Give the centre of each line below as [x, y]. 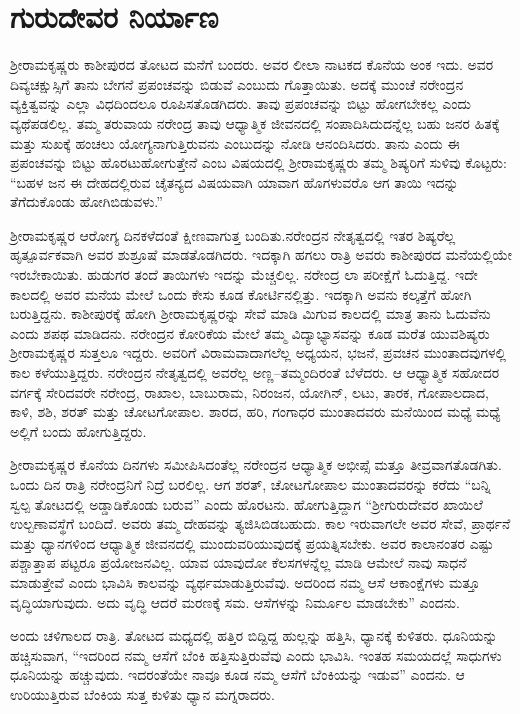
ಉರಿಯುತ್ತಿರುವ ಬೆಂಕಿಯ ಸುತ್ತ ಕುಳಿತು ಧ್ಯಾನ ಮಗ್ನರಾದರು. [142, 693]
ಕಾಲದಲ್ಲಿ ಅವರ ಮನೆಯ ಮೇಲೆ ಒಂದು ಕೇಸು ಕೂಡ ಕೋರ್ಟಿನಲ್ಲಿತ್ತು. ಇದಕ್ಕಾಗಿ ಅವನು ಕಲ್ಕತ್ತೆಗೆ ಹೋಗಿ [241, 293]
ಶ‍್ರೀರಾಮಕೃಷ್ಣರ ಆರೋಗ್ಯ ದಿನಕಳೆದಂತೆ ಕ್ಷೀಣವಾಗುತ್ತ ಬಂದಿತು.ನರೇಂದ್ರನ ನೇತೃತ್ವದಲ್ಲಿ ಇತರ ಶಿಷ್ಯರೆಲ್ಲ [233, 234]
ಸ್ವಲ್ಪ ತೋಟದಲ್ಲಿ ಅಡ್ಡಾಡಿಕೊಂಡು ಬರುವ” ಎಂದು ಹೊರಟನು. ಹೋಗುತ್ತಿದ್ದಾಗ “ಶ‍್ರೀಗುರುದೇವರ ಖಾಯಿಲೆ [246, 503]
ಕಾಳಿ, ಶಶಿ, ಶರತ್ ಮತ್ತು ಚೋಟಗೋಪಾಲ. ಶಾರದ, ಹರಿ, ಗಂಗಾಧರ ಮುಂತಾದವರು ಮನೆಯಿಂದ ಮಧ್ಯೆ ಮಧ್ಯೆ [255, 411]
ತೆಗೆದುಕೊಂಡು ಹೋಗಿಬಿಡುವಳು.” [86, 201]
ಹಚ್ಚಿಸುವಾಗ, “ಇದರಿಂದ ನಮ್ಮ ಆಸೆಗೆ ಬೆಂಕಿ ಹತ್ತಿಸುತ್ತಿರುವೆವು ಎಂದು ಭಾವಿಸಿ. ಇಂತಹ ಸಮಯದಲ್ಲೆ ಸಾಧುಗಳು [256, 654]
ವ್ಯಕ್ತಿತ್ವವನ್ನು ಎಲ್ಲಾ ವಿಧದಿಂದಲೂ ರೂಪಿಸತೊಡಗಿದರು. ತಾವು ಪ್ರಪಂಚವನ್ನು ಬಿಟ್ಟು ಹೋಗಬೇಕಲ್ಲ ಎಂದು [240, 103]
